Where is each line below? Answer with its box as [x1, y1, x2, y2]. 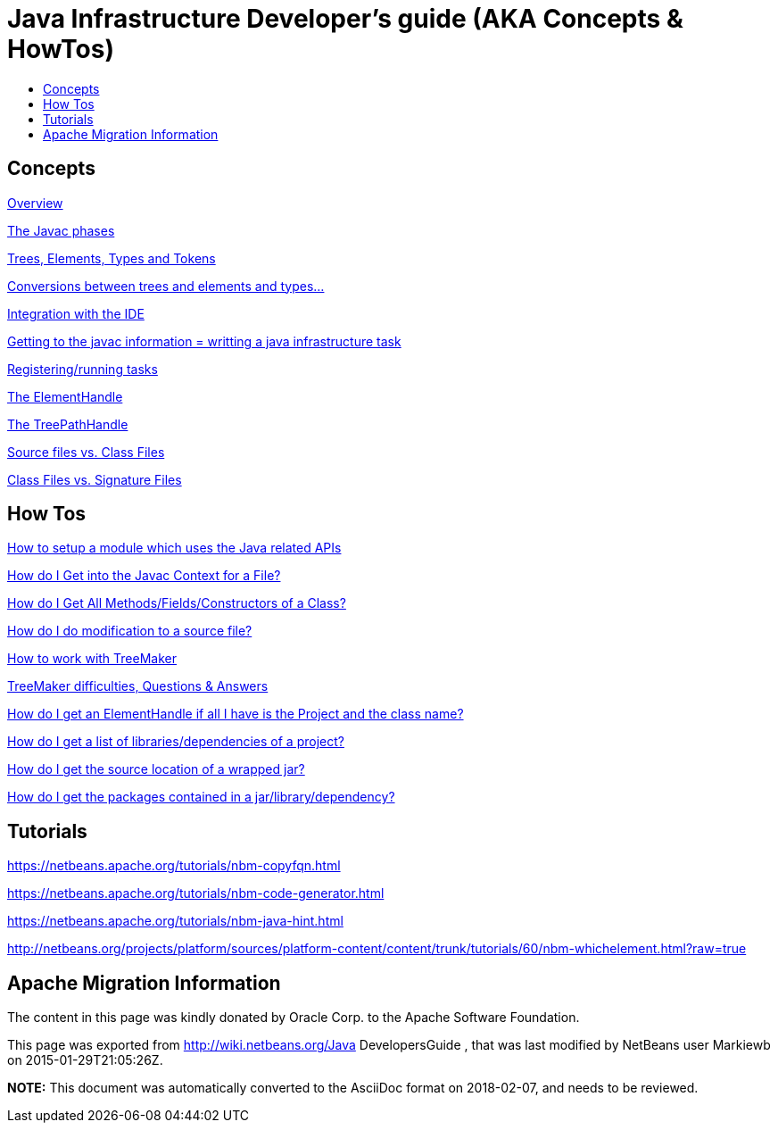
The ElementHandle [7, 388, 123, 404]
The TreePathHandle [7, 416, 128, 432]
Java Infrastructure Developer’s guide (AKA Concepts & [7, 4, 683, 34]
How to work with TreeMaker [7, 651, 177, 667]
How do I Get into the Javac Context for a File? [7, 568, 281, 584]
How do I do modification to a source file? [7, 623, 252, 639]
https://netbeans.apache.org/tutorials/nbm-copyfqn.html [7, 858, 341, 874]
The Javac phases [7, 222, 115, 238]
